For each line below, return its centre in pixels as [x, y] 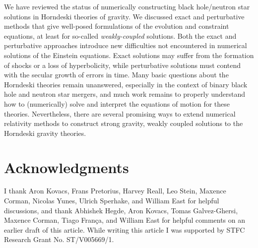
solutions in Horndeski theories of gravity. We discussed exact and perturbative [124, 16]
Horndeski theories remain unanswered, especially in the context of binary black [126, 84]
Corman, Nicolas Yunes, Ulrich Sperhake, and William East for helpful [112, 201]
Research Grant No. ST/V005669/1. [59, 239]
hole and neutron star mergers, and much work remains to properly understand [125, 94]
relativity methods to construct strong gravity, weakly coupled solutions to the [124, 123]
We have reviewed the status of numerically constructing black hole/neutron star [127, 6]
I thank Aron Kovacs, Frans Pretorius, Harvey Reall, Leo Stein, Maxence [115, 191]
